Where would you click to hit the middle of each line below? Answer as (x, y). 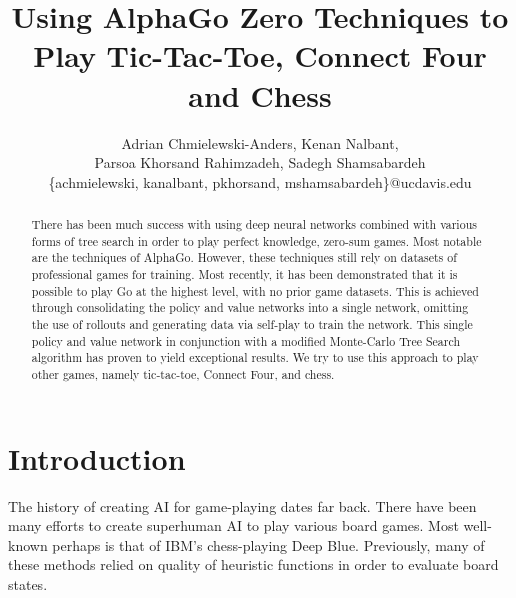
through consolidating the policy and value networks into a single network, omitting (250, 307)
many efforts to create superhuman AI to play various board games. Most (233, 525)
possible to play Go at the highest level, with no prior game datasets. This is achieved (255, 290)
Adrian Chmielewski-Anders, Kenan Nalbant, (260, 142)
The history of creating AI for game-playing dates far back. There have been (242, 505)
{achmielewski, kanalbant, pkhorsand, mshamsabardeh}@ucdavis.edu (260, 181)
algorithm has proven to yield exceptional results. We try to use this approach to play (255, 357)
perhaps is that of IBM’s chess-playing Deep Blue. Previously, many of (268, 544)
